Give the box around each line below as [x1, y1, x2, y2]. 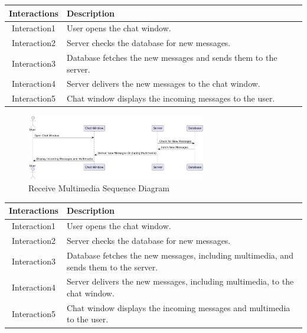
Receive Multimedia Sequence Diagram [28, 182, 169, 194]
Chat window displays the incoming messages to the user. [66, 92, 275, 105]
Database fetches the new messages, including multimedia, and [66, 249, 293, 261]
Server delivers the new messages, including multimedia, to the [66, 275, 294, 288]
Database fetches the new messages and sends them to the [66, 51, 277, 64]
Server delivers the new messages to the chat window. [66, 77, 260, 90]
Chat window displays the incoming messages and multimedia [66, 301, 290, 314]
